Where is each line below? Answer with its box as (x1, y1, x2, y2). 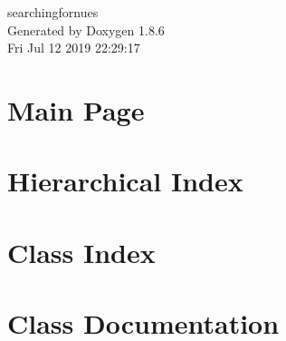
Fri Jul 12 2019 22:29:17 (7, 38, 140, 57)
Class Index (7, 233, 156, 270)
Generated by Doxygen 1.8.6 (7, 20, 165, 39)
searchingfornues (7, 3, 99, 21)
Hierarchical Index (7, 162, 243, 200)
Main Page (7, 91, 145, 128)
